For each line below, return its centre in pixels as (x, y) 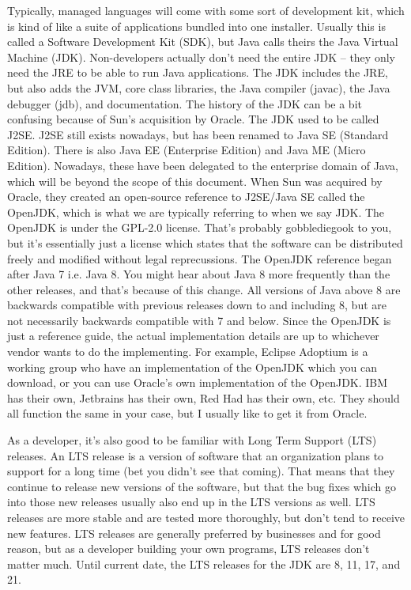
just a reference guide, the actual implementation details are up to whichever (193, 336)
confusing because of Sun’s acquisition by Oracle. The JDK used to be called (193, 119)
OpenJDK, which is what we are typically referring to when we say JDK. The (196, 212)
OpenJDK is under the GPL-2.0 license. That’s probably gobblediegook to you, (200, 227)
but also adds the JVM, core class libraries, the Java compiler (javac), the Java (199, 87)
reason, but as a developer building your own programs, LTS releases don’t (189, 548)
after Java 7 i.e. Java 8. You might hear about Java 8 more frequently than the (199, 274)
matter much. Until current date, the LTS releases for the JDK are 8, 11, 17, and (204, 564)
